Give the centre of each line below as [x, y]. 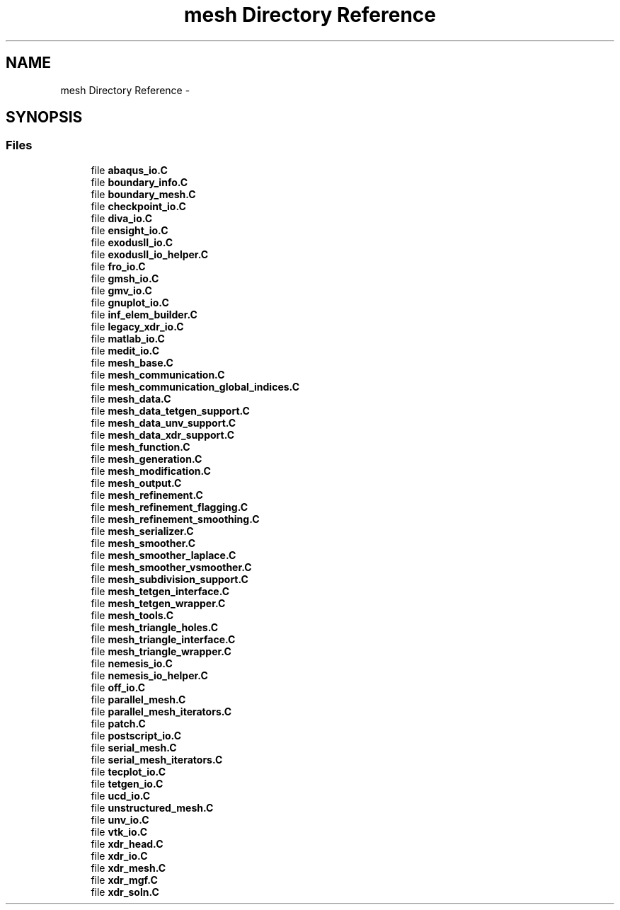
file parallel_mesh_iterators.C [161, 711]
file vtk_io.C [119, 831]
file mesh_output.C [136, 483]
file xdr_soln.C [125, 892]
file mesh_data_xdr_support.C [163, 434]
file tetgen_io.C [127, 783]
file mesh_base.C [132, 362]
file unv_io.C [120, 819]
